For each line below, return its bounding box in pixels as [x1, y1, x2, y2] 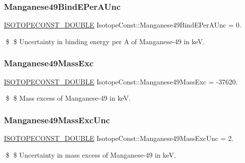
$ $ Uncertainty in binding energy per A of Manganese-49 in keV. [5, 36, 205, 46]
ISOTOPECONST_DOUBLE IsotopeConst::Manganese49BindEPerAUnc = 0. [4, 20, 242, 30]
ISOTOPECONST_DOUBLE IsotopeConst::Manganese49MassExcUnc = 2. [4, 133, 234, 143]
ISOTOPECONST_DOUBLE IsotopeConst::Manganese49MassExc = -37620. [4, 76, 238, 86]
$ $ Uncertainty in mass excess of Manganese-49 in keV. [5, 149, 176, 160]
